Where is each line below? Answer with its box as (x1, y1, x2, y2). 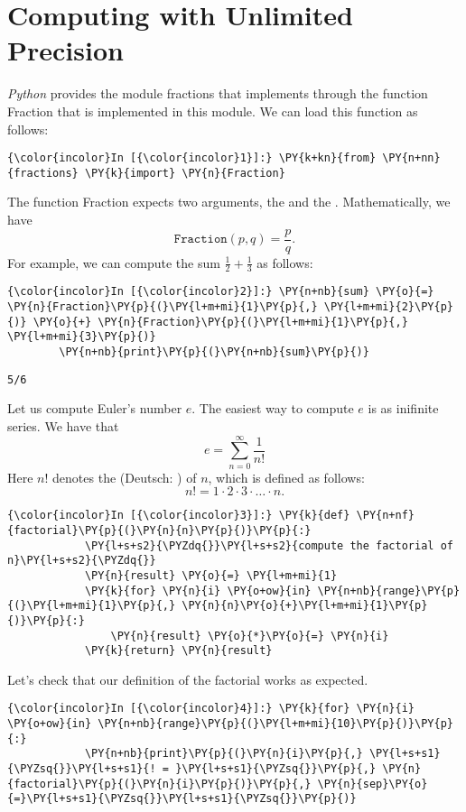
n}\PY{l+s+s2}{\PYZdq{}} (7, 554, 156, 567)
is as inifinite (368, 399, 439, 418)
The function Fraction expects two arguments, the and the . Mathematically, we (7, 192, 451, 211)
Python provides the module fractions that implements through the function (7, 84, 428, 103)
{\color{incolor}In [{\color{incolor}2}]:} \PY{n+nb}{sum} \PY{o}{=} (7, 285, 434, 299)
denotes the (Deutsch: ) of (52, 467, 197, 486)
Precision (7, 32, 124, 69)
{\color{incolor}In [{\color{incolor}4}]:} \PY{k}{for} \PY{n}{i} (7, 702, 415, 715)
